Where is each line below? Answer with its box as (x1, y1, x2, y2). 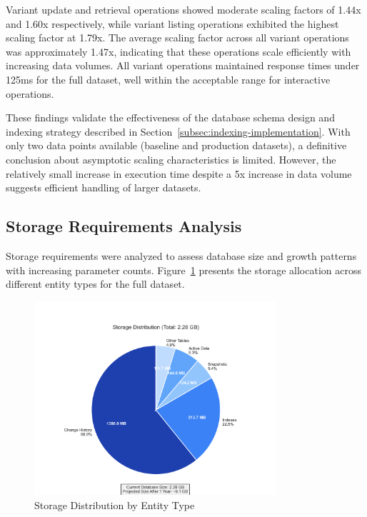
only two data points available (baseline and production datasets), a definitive (6, 138, 347, 153)
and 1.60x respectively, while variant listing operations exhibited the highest (6, 16, 339, 31)
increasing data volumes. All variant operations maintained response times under (6, 58, 360, 73)
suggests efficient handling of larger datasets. (6, 180, 201, 195)
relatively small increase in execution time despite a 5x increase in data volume (6, 166, 352, 181)
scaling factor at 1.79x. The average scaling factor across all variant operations (6, 30, 349, 45)
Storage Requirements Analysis (6, 215, 242, 237)
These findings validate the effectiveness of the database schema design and (6, 110, 335, 125)
